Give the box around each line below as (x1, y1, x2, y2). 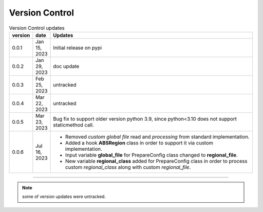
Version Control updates (9, 24, 65, 31)
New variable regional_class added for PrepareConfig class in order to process (65, 158, 248, 164)
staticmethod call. (53, 122, 94, 128)
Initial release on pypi (53, 44, 102, 51)
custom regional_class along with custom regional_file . (65, 163, 191, 170)
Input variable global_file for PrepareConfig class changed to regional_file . (65, 151, 238, 158)
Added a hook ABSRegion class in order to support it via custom (65, 139, 214, 146)
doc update (53, 63, 80, 70)
